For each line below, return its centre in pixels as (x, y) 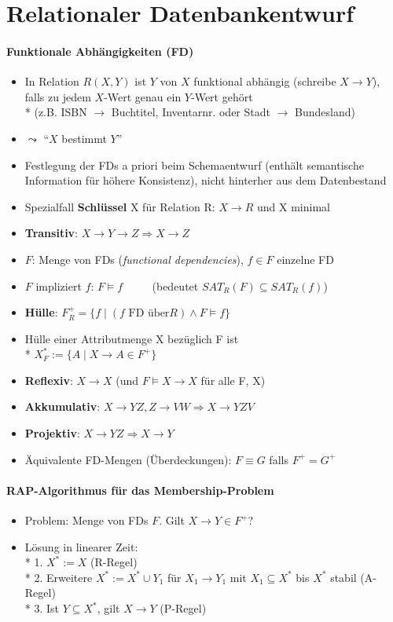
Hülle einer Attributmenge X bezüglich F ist (132, 338)
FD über (149, 314)
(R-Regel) (114, 562)
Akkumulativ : (62, 406)
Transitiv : (51, 233)
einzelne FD (305, 259)
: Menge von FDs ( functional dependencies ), (138, 259)
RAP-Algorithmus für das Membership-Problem (140, 490)
